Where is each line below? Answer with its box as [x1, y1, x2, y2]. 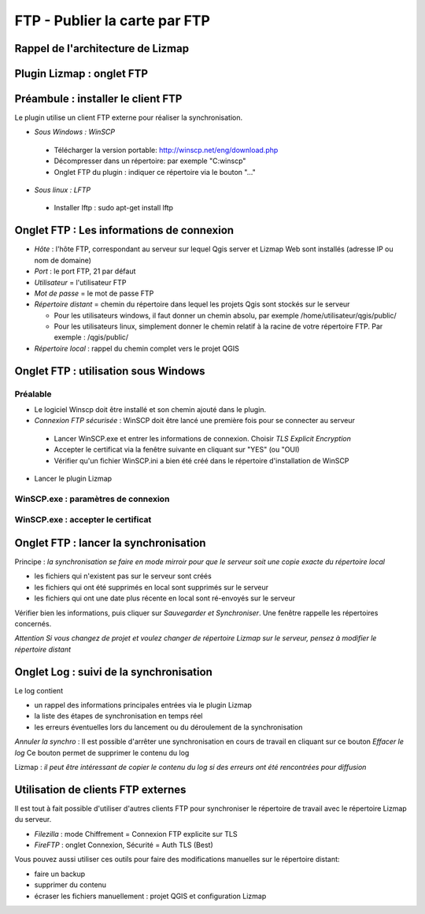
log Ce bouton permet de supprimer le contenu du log [14, 748, 190, 757]
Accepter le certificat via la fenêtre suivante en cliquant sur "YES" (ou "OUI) [54, 445, 300, 455]
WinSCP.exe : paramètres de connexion [14, 493, 170, 504]
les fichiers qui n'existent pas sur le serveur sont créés [34, 571, 212, 581]
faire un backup [34, 869, 86, 879]
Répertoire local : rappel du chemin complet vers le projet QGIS [34, 344, 239, 353]
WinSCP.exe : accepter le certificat [14, 515, 152, 526]
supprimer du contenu [34, 880, 106, 890]
